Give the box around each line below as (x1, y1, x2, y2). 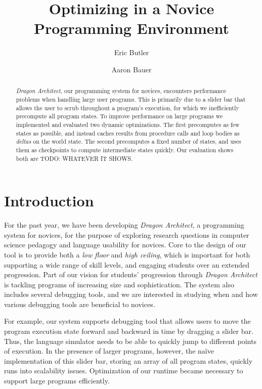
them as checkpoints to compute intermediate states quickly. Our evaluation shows (16, 145, 234, 154)
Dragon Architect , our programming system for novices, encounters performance (16, 87, 226, 95)
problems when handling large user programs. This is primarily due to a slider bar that (16, 95, 246, 103)
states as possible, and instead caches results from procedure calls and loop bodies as (16, 128, 240, 137)
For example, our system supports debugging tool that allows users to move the (4, 316, 251, 326)
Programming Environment (33, 18, 230, 38)
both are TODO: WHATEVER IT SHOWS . (16, 154, 133, 162)
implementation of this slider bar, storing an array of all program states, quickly (4, 355, 253, 366)
